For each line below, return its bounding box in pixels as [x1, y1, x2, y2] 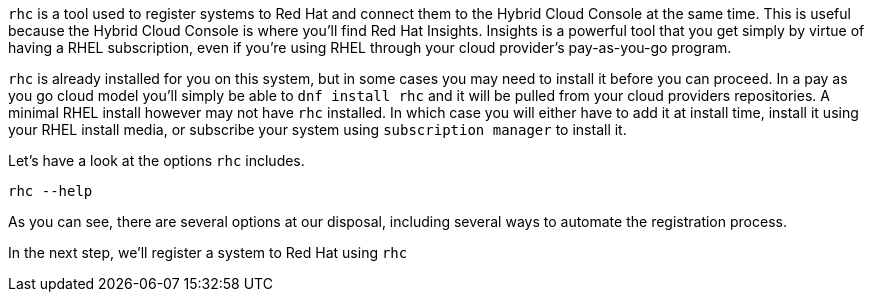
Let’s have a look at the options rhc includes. [8, 152, 305, 169]
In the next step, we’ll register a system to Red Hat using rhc [8, 244, 408, 261]
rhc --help [8, 183, 93, 199]
